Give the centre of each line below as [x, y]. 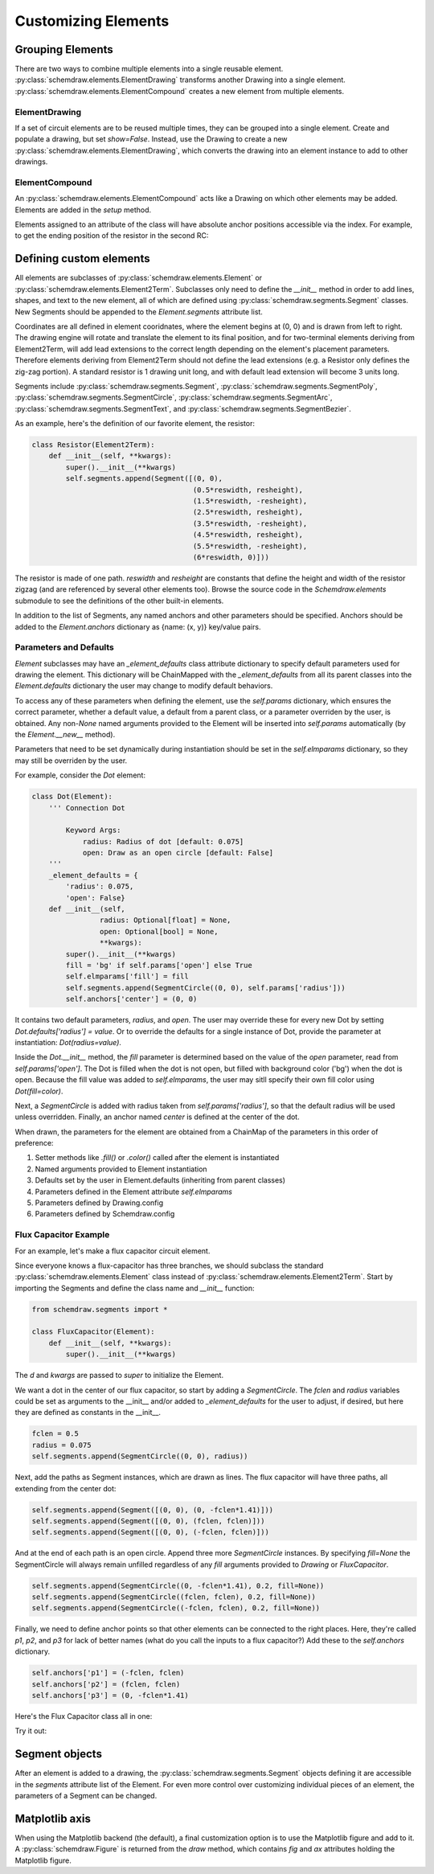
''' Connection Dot [87, 808]
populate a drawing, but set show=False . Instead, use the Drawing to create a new [151, 139]
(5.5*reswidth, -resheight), [250, 546]
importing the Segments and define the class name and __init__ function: [135, 1288]
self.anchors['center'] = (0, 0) [131, 999]
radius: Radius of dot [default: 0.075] [163, 841]
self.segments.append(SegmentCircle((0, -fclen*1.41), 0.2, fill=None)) [178, 1585]
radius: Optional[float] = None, [165, 920]
